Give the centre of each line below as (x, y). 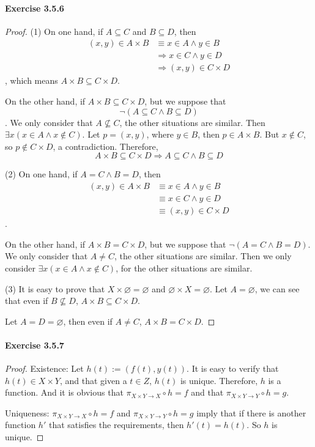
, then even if (88, 321)
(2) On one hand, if (41, 174)
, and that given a (94, 380)
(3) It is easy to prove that (55, 288)
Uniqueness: (27, 412)
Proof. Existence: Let (44, 368)
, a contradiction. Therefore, (106, 146)
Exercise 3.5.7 (35, 345)
